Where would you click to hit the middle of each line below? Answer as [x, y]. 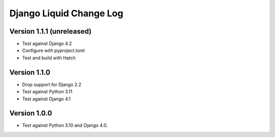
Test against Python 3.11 [47, 92]
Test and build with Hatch [49, 58]
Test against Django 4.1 [46, 99]
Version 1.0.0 [31, 113]
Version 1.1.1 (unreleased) [50, 31]
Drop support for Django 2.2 [52, 85]
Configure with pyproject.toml [53, 50]
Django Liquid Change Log [66, 13]
